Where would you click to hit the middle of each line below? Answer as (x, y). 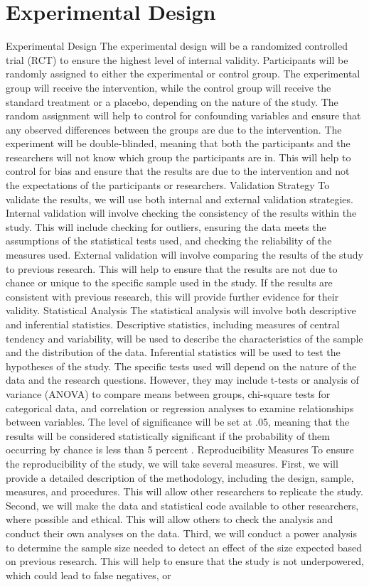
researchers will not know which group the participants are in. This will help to (178, 157)
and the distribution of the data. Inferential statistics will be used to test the (173, 352)
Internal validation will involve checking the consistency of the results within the (181, 213)
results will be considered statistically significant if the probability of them (168, 435)
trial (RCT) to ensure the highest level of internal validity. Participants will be (177, 59)
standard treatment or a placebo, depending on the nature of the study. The (172, 101)
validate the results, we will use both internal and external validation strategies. (180, 199)
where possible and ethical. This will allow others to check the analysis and (170, 519)
